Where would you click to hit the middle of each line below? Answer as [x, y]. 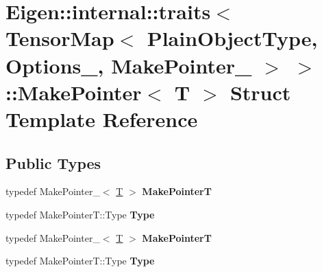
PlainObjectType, [232, 38]
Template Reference [102, 118]
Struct [260, 92]
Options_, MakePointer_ [129, 65]
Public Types [53, 162]
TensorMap [60, 38]
